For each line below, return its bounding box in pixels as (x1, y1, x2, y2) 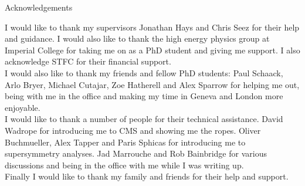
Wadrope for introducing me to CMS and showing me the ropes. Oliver (5, 124, 261, 136)
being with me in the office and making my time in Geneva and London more (5, 90, 283, 102)
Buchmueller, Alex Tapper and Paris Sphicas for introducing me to (5, 136, 246, 148)
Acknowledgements (5, 1, 73, 13)
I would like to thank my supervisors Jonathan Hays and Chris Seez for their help (5, 21, 300, 33)
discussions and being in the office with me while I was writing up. (5, 158, 244, 171)
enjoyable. (5, 101, 40, 113)
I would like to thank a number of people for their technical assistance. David (5, 113, 283, 125)
